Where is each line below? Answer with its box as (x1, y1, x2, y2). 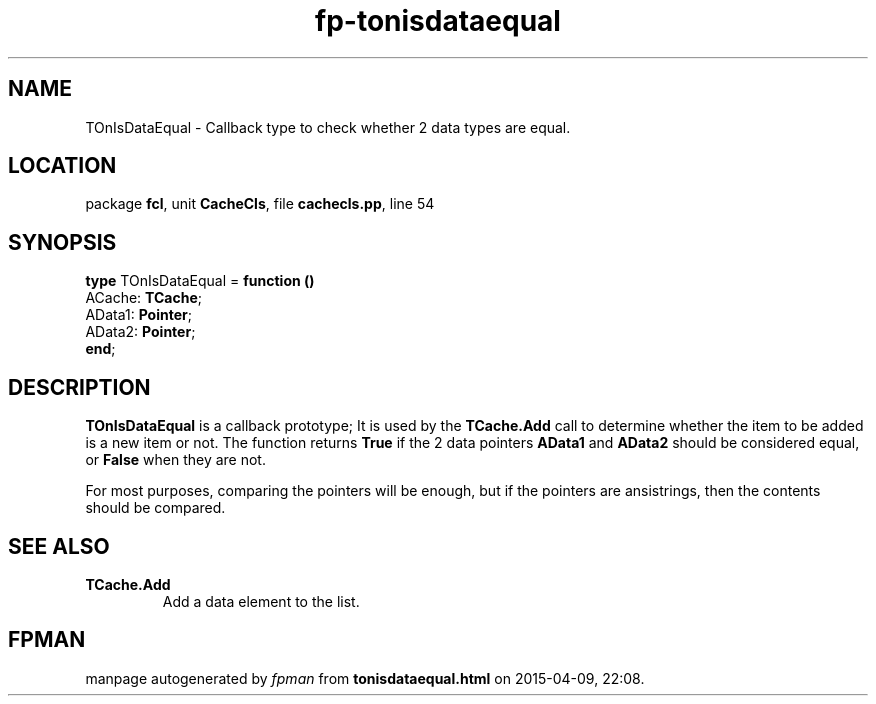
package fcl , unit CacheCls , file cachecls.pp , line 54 (85, 195, 435, 213)
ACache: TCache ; (85, 289, 202, 307)
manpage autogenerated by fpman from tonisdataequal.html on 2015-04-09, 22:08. (85, 669, 645, 687)
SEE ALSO (8, 533, 110, 559)
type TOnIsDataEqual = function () (85, 272, 315, 290)
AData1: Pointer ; (85, 306, 192, 324)
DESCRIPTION (8, 374, 151, 400)
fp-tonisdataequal (315, 4, 561, 38)
